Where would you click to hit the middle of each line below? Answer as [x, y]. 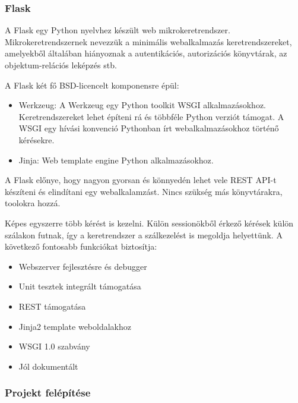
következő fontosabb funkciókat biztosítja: [81, 246]
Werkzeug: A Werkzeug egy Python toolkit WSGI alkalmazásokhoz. [142, 105]
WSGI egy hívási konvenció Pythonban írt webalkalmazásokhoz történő [149, 128]
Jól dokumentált [48, 366]
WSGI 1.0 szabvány [54, 346]
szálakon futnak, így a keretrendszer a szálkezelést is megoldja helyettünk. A [144, 234]
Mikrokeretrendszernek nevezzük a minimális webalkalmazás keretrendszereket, [148, 41]
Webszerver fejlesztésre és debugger [83, 266]
